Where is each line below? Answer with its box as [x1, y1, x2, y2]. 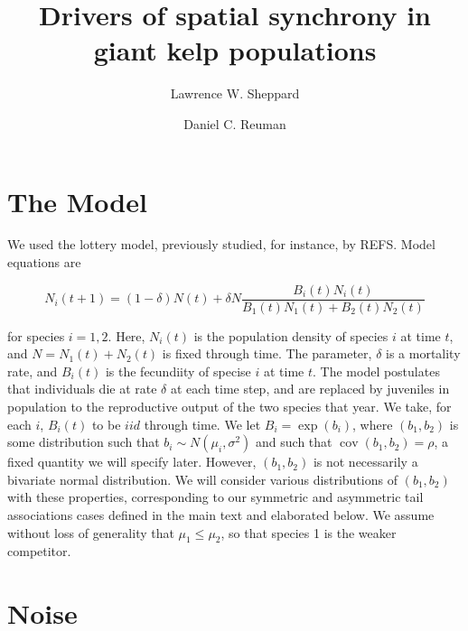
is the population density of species [193, 326, 388, 345]
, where [352, 414, 393, 433]
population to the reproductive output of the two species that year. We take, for [7, 397, 452, 416]
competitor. [7, 542, 71, 561]
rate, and [7, 361, 58, 380]
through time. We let [144, 414, 261, 433]
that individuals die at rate [7, 379, 157, 398]
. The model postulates [313, 361, 440, 380]
